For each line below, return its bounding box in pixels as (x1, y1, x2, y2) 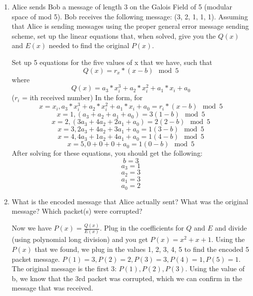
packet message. (11, 253, 60, 264)
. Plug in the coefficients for (100, 223, 184, 233)
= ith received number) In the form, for (22, 92, 143, 103)
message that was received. (11, 283, 93, 293)
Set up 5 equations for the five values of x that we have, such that (11, 57, 212, 67)
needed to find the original (49, 40, 129, 51)
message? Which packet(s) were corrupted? (11, 206, 142, 216)
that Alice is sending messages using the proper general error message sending (11, 21, 249, 31)
